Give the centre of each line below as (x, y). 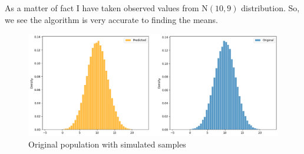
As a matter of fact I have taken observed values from (102, 8)
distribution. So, (270, 8)
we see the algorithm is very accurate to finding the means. (111, 19)
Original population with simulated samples (107, 144)
